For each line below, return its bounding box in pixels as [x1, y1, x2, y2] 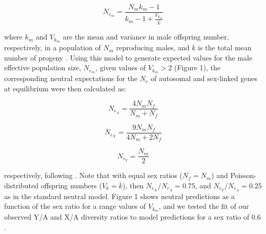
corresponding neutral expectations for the [4, 73, 138, 84]
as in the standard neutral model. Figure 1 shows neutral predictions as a [4, 190, 235, 201]
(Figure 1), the [174, 62, 221, 73]
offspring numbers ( [40, 180, 102, 190]
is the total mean [198, 42, 252, 53]
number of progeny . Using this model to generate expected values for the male [4, 52, 253, 63]
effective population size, [4, 62, 81, 73]
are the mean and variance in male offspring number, [63, 31, 229, 42]
